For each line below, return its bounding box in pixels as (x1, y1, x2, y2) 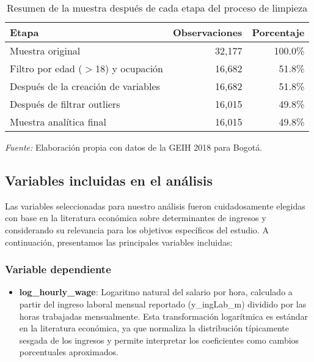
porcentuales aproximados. (19, 345, 119, 358)
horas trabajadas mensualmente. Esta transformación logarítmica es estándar (19, 309, 309, 322)
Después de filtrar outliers (10, 97, 120, 111)
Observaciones (173, 25, 243, 39)
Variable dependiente (5, 262, 111, 277)
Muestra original (10, 43, 81, 58)
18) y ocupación (95, 61, 164, 75)
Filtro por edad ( (10, 61, 82, 75)
